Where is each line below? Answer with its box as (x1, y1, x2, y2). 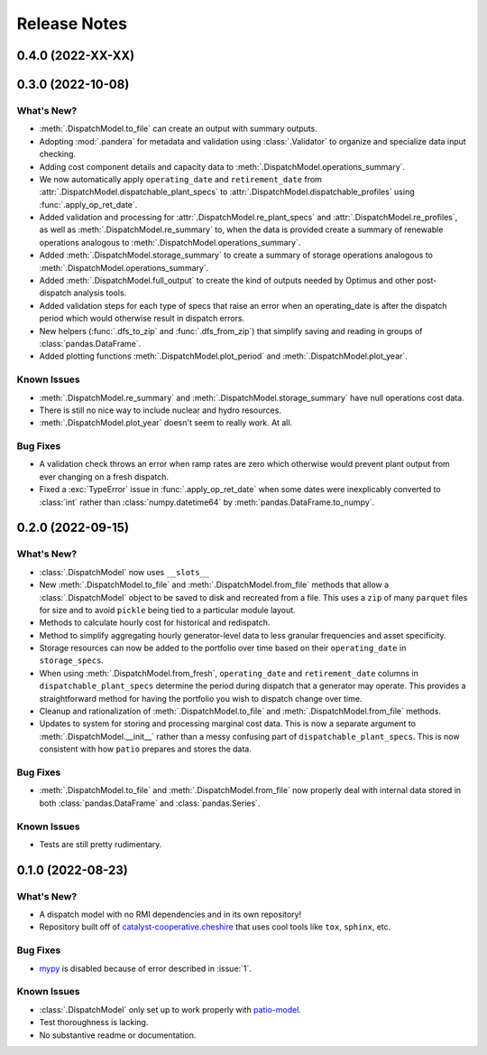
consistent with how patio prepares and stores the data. (39, 743, 252, 754)
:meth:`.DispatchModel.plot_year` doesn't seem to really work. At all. (39, 417, 293, 428)
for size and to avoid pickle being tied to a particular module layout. (39, 604, 297, 615)
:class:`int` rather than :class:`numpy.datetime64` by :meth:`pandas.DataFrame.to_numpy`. (39, 497, 375, 508)
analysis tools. (73, 287, 127, 298)
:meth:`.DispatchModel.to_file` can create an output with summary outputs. (39, 123, 317, 135)
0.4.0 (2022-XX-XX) (16, 48, 135, 63)
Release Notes (16, 14, 128, 33)
